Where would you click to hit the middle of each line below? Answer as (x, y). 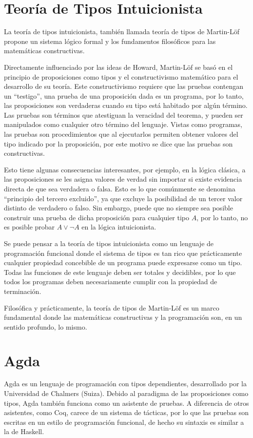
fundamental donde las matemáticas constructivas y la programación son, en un (123, 317)
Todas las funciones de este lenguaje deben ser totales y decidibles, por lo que (120, 272)
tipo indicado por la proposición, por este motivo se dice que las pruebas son (118, 143)
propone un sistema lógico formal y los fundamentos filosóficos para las (110, 41)
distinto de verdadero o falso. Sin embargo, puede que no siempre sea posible (118, 208)
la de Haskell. (24, 431)
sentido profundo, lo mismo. (46, 326)
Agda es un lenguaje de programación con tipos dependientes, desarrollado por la (125, 384)
